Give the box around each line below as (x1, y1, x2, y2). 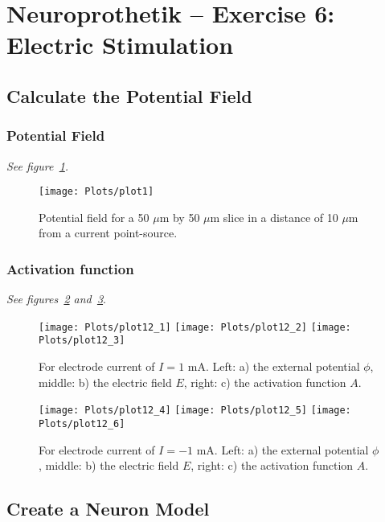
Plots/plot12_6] (39, 417, 125, 430)
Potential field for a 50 (39, 208, 149, 225)
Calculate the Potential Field (6, 83, 252, 108)
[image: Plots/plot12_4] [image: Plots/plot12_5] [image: (39, 405, 351, 417)
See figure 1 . (6, 157, 69, 174)
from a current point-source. (39, 224, 178, 241)
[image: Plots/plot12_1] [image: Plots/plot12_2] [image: (39, 321, 351, 333)
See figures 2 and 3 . (6, 290, 106, 307)
